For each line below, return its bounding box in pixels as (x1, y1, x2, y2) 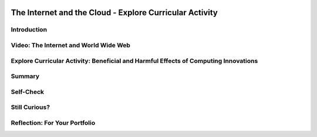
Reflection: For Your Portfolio (11, 118, 96, 127)
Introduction (11, 26, 47, 34)
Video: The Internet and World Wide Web (11, 41, 130, 49)
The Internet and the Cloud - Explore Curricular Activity (11, 8, 218, 17)
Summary (11, 72, 40, 80)
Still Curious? (11, 103, 50, 111)
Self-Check (11, 87, 44, 96)
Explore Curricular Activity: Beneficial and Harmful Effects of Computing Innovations (11, 57, 258, 65)
